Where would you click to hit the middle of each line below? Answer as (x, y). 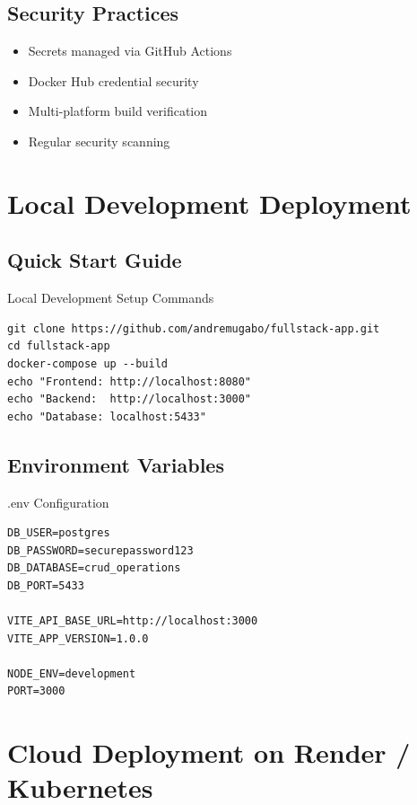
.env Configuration (58, 502)
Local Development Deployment (209, 203)
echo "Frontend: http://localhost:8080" (130, 381)
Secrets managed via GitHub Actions (130, 51)
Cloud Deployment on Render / (209, 752)
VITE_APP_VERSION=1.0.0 (78, 638)
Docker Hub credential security (113, 80)
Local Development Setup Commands (111, 298)
